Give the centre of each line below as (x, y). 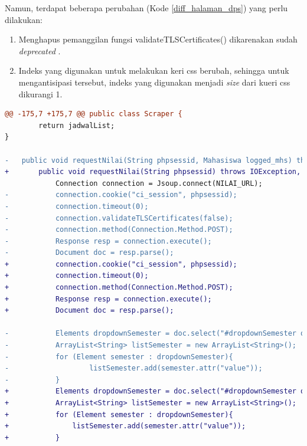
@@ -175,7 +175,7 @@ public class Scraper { (94, 114)
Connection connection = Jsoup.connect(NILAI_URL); (159, 183)
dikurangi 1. (40, 94)
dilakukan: (24, 19)
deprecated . (40, 50)
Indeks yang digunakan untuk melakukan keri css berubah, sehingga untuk (154, 70)
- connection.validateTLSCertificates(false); (119, 218)
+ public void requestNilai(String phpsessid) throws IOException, (153, 172)
